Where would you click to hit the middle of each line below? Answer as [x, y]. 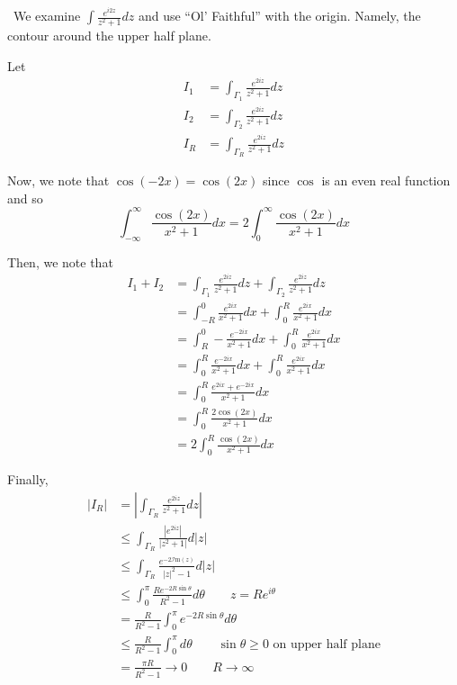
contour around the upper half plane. [109, 36]
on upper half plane [327, 644]
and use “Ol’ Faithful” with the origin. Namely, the [279, 16]
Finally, [28, 478]
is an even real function [386, 180]
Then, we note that [60, 261]
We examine [47, 16]
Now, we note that [58, 180]
